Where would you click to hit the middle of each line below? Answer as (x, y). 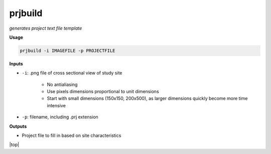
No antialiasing (62, 84)
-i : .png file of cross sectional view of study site (72, 73)
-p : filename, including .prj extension (60, 117)
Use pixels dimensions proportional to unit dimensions (103, 92)
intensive (56, 105)
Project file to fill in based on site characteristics (72, 135)
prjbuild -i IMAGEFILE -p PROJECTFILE (67, 51)
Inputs (16, 63)
